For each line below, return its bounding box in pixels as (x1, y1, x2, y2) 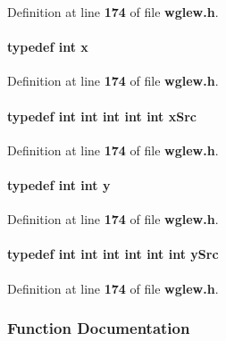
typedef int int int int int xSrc (7, 106, 197, 125)
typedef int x (7, 37, 88, 56)
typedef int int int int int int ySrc (7, 245, 219, 263)
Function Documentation (7, 317, 190, 339)
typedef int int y (7, 175, 111, 194)
